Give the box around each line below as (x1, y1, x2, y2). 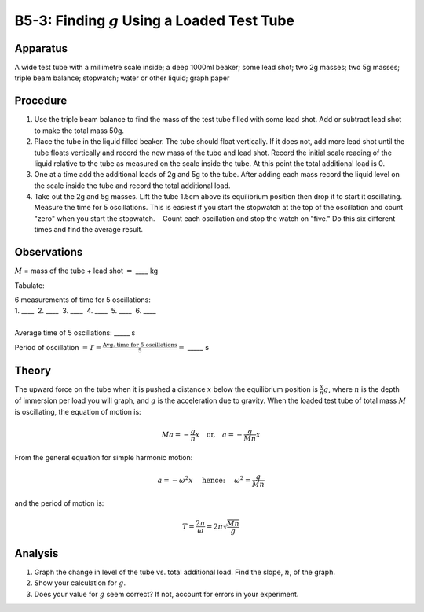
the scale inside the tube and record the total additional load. (34, 181, 231, 190)
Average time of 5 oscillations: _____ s (14, 328, 136, 337)
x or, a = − (195, 430, 243, 439)
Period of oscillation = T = (14, 342, 102, 352)
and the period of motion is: (14, 498, 104, 507)
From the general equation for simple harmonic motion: (14, 452, 193, 462)
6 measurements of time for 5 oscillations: (14, 295, 151, 304)
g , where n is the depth (323, 384, 400, 393)
